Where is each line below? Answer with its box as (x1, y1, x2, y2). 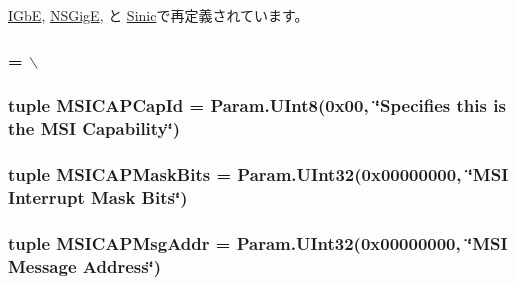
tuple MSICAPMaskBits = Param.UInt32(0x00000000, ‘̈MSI (8, 162, 509, 187)
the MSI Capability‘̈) (8, 116, 181, 141)
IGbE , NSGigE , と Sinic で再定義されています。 (8, 5, 309, 25)
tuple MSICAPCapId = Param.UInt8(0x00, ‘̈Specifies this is (8, 93, 506, 118)
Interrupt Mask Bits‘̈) (8, 185, 188, 210)
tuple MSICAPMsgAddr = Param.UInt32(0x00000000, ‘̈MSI (8, 230, 508, 255)
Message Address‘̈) (8, 253, 162, 278)
